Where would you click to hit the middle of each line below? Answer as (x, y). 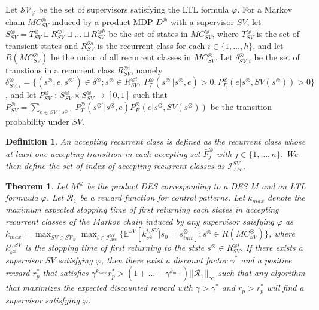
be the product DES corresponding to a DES (167, 185)
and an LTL (284, 185)
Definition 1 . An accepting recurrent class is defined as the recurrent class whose (156, 141)
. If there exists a (271, 248)
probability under (37, 121)
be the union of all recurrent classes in (121, 57)
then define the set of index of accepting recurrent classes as (115, 166)
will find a (285, 288)
